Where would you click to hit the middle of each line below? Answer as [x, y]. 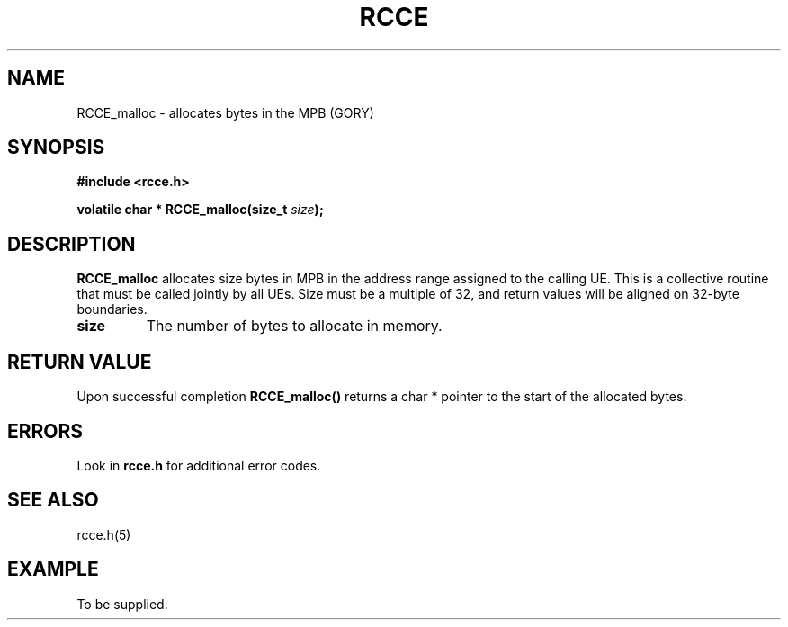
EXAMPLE [53, 569]
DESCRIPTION [72, 244]
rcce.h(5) [104, 534]
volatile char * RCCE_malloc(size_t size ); [200, 210]
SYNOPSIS [56, 148]
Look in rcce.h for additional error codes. [199, 465]
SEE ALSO [53, 500]
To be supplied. [122, 604]
